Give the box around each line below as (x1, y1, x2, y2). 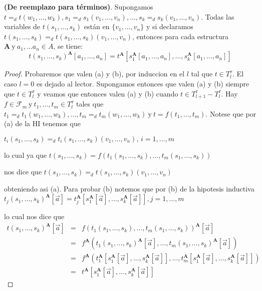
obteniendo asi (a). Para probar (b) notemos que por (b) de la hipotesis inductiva (4, 183, 254, 194)
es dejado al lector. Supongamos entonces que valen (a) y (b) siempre (36, 78, 249, 89)
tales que (76, 99, 104, 109)
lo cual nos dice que (4, 211, 65, 222)
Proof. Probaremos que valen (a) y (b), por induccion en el (4, 68, 185, 79)
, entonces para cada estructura (132, 31, 229, 41)
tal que (191, 68, 212, 79)
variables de (4, 21, 41, 32)
